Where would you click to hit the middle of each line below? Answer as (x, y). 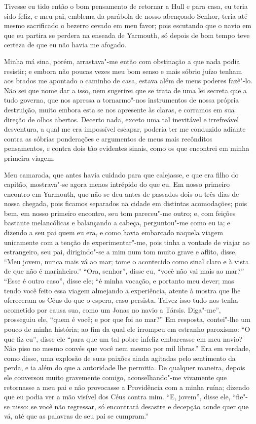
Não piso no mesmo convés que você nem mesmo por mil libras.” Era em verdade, (127, 348)
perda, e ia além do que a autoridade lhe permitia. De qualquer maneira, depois (125, 368)
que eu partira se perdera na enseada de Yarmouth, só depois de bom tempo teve (127, 35)
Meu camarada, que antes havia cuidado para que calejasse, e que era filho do (121, 174)
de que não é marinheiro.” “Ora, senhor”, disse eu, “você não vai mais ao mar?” (124, 271)
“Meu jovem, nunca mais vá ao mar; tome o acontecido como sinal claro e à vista (127, 261)
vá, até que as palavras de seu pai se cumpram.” (76, 416)
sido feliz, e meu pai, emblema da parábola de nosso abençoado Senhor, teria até (126, 16)
